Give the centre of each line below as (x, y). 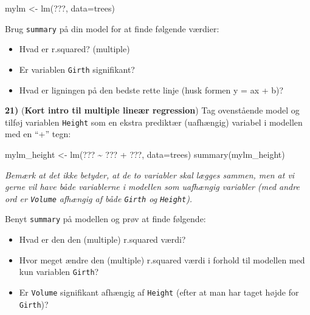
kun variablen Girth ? (59, 272)
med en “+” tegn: (38, 134)
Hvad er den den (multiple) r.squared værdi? (102, 239)
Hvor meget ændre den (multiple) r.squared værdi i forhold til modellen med (162, 259)
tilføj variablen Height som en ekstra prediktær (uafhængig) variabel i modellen (154, 122)
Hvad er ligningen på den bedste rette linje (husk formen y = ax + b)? (151, 90)
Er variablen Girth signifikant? (77, 69)
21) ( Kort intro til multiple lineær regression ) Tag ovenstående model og (152, 110)
